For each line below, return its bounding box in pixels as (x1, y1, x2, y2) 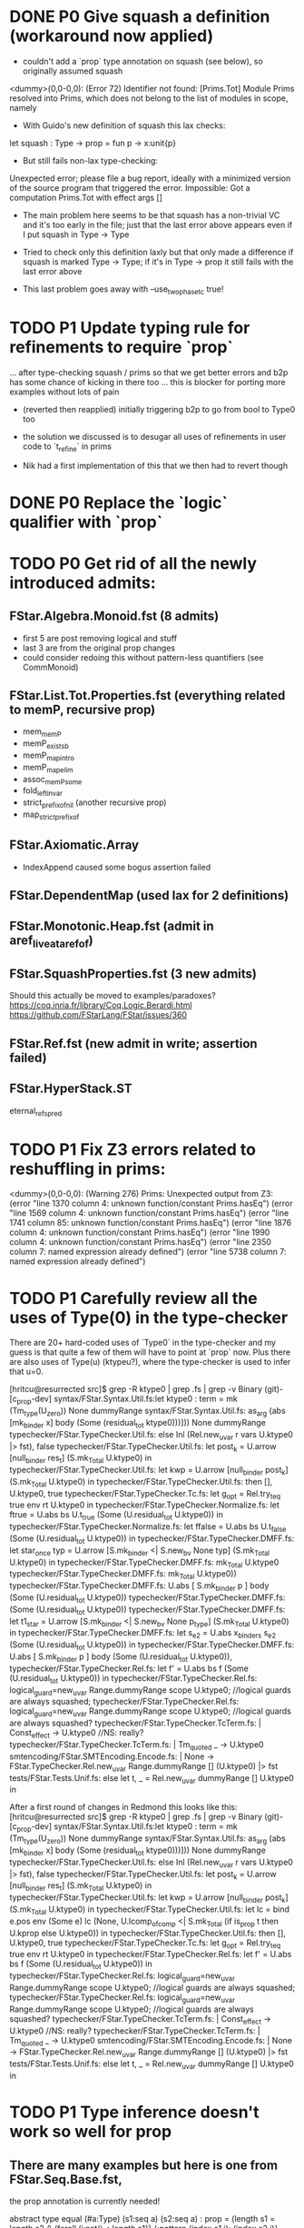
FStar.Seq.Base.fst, (9, 2172, 123, 2187)
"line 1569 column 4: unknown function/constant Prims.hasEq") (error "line (9, 1208, 289, 1218)
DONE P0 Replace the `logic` (9, 492, 229, 512)
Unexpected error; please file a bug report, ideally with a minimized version (9, 173, 291, 184)
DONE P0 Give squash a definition (9, 6, 270, 27)
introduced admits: (9, 572, 156, 592)
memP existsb (22, 738, 70, 751)
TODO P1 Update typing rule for (9, 317, 250, 338)
